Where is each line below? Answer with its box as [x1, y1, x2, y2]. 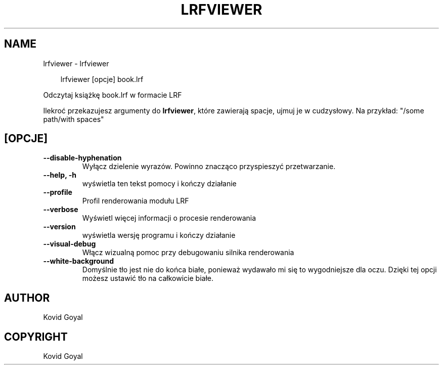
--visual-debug [43, 239, 96, 249]
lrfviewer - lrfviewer [43, 59, 109, 68]
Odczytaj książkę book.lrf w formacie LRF [43, 90, 182, 99]
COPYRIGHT [4, 330, 68, 343]
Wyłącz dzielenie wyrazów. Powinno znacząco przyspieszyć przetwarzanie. [82, 162, 336, 171]
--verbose [43, 205, 78, 214]
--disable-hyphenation [43, 153, 122, 162]
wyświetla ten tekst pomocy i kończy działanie [82, 179, 237, 188]
